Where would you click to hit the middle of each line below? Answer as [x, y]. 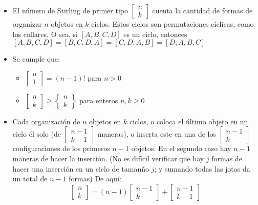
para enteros [99, 100]
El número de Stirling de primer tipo [70, 10]
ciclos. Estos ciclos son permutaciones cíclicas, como [173, 24]
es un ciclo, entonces [155, 34]
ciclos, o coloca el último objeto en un [189, 121]
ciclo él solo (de [37, 134]
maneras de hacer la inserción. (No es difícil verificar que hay [108, 158]
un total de [30, 179]
